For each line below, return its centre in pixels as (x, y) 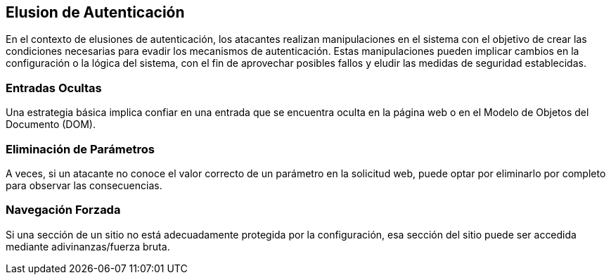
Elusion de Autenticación (95, 12)
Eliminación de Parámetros (80, 149)
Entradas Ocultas (54, 88)
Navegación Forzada (63, 210)
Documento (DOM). (51, 125)
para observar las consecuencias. (84, 185)
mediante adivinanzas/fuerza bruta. (88, 246)
